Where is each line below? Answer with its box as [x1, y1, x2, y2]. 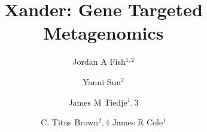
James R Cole [112, 116, 163, 128]
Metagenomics [43, 20, 164, 45]
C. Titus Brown [41, 116, 99, 128]
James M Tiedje [68, 95, 127, 108]
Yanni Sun [83, 75, 121, 88]
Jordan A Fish [72, 55, 126, 68]
